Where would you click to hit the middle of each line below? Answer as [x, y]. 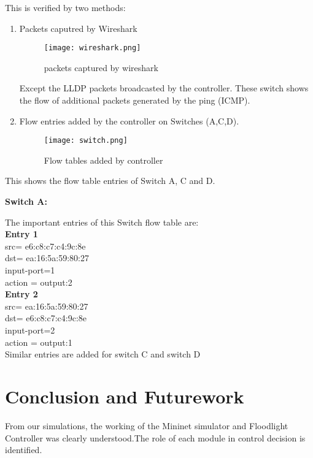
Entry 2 [21, 294]
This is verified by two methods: [65, 7]
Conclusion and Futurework [125, 396]
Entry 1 [21, 234]
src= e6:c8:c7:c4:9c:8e [45, 246]
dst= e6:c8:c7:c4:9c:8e [46, 318]
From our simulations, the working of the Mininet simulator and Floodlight [147, 425]
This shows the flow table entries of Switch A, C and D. [110, 181]
